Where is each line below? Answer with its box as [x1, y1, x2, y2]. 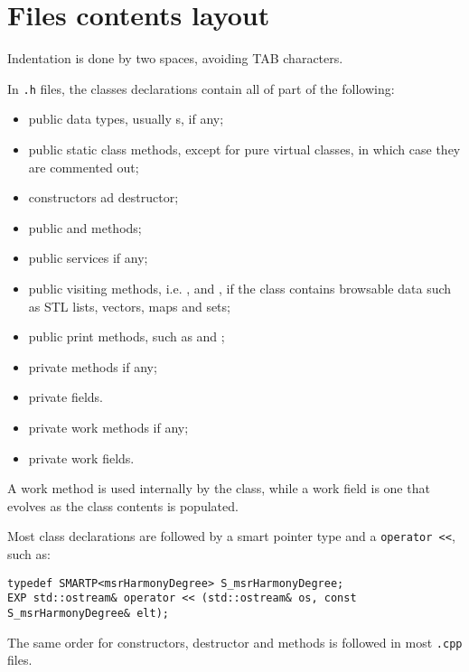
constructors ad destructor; [28, 188, 179, 207]
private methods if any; [28, 357, 157, 376]
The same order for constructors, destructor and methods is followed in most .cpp [7, 632, 463, 651]
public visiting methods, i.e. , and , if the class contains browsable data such [28, 278, 452, 297]
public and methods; [28, 218, 142, 237]
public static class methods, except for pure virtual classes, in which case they [28, 139, 461, 158]
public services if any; [28, 248, 148, 267]
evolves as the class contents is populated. [7, 496, 239, 515]
